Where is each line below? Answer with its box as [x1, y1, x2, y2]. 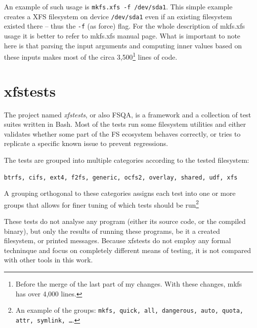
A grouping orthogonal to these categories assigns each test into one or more [4, 188, 236, 198]
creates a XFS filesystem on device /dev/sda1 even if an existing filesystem [4, 11, 232, 21]
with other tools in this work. [4, 255, 93, 265]
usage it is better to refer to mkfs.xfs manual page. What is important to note [4, 30, 241, 40]
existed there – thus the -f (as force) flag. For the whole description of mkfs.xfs [4, 21, 245, 31]
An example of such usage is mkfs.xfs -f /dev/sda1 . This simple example [4, 1, 233, 11]
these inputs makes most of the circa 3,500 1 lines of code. [4, 50, 177, 62]
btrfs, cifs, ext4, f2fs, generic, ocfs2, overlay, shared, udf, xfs [4, 174, 238, 181]
